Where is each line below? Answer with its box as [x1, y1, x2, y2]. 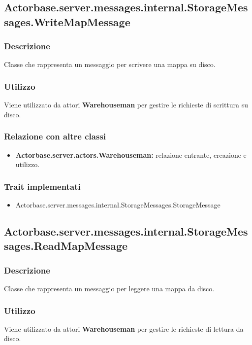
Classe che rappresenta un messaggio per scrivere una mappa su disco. [4, 59, 216, 69]
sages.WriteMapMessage [4, 14, 130, 29]
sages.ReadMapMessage [4, 238, 128, 253]
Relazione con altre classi [4, 130, 106, 142]
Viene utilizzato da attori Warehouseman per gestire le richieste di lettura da [4, 323, 244, 334]
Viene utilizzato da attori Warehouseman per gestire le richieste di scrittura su [4, 100, 249, 110]
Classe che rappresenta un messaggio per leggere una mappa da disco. [4, 283, 215, 293]
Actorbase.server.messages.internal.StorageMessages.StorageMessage [15, 200, 220, 210]
